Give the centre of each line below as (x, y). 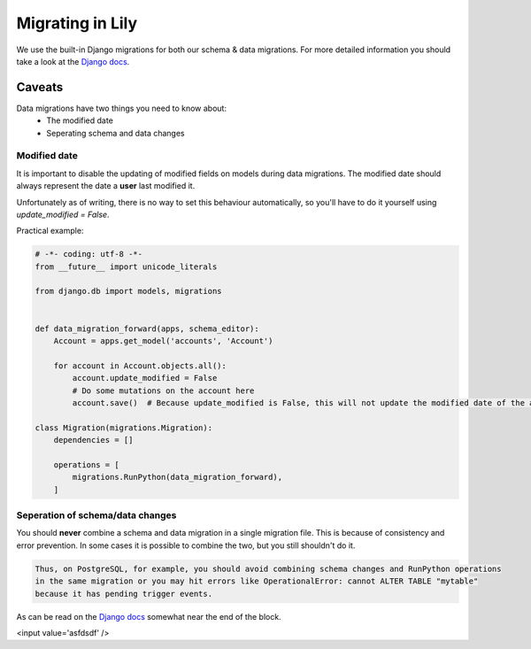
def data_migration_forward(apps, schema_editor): (147, 328)
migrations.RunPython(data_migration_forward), (177, 477)
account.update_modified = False (145, 378)
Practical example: (50, 231)
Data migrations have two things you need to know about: (122, 108)
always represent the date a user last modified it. (106, 186)
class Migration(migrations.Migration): (123, 428)
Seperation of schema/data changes (96, 515)
